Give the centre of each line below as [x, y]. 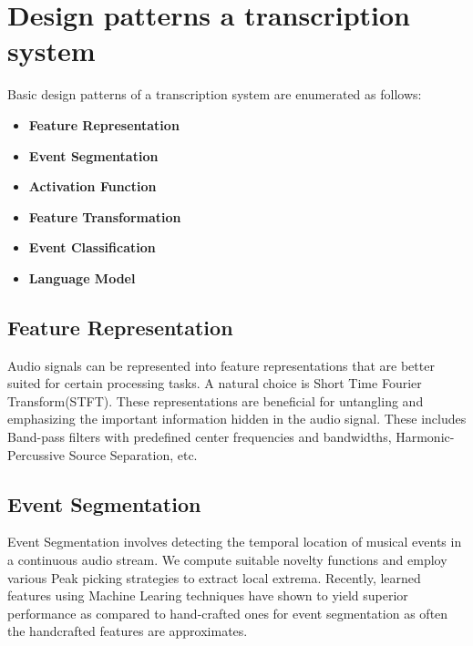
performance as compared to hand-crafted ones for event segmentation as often [228, 613]
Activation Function [93, 186]
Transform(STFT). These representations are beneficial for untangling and [216, 400]
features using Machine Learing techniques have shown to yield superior [208, 595]
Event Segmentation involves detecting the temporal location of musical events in [235, 542]
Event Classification [92, 247]
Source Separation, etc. [133, 454]
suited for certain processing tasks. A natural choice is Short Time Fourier [215, 383]
